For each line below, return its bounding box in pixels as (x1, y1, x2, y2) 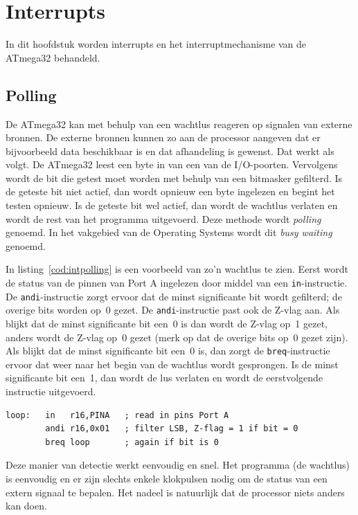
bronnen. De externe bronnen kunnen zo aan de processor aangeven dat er (6, 130, 321, 145)
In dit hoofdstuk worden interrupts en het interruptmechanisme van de (6, 37, 307, 51)
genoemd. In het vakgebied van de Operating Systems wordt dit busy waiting (6, 225, 332, 240)
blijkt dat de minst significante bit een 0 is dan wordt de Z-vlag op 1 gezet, (6, 316, 328, 331)
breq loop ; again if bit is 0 (45, 437, 219, 447)
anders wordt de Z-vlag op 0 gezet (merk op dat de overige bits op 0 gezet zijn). (6, 329, 348, 344)
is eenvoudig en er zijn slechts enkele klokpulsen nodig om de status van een (6, 471, 328, 486)
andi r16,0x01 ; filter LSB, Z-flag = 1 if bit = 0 (45, 424, 298, 434)
